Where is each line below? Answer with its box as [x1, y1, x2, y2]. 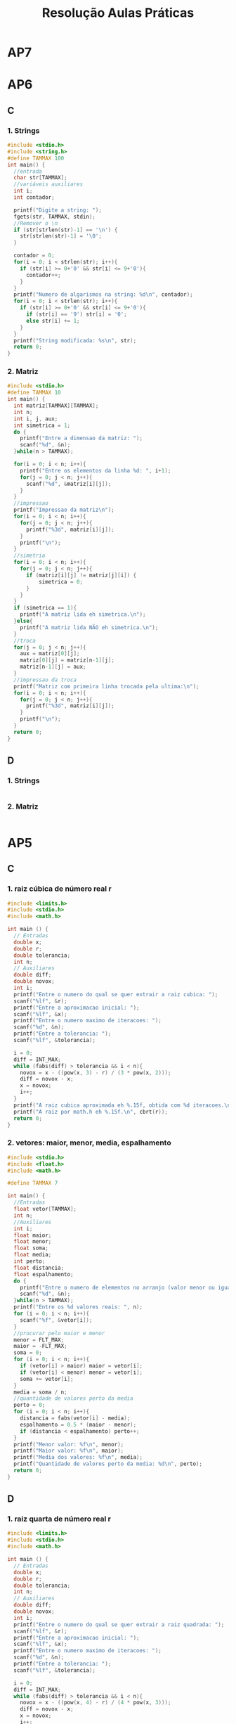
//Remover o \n [13, 219, 58, 226]
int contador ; [13, 194, 55, 201]
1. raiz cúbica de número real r [7, 884, 112, 894]
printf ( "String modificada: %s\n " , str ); [13, 337, 137, 344]
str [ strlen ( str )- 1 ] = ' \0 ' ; [20, 233, 102, 240]
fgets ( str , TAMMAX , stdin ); [13, 213, 96, 220]
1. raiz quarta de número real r [7, 1514, 111, 1524]
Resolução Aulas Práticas [41, 5, 195, 21]
